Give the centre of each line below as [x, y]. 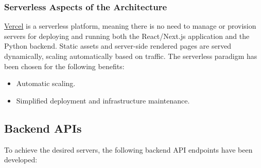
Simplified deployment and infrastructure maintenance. [103, 100]
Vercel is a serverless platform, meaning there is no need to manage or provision [130, 26]
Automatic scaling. [46, 83]
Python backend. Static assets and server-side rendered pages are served [118, 46]
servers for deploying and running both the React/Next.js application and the [127, 36]
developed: [21, 160]
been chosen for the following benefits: [64, 66]
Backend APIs [43, 128]
